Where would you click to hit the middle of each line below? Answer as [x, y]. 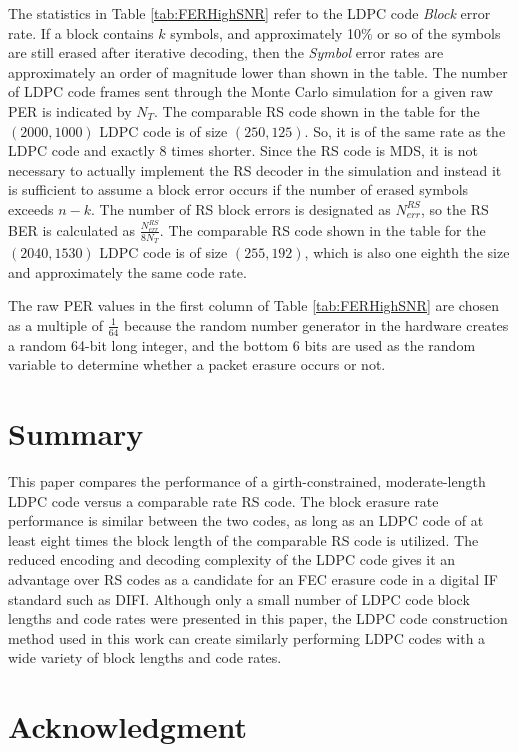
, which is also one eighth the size [407, 252]
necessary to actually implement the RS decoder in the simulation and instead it [255, 169]
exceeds [31, 208]
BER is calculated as [72, 229]
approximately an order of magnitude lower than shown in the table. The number [258, 71]
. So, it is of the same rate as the [405, 130]
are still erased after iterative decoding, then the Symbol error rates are [226, 52]
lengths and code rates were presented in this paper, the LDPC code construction [258, 618]
